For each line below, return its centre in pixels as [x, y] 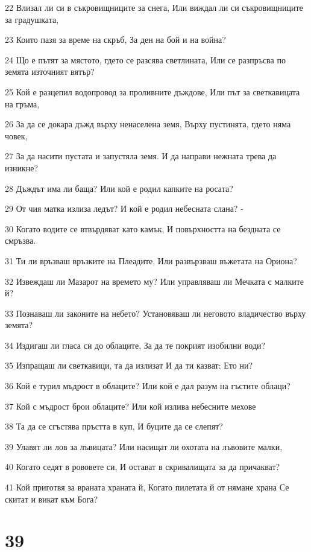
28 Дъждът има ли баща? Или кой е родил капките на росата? [119, 188]
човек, [16, 135]
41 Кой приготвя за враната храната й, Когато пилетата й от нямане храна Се [147, 487]
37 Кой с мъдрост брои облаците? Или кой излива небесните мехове [130, 406]
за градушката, [32, 19]
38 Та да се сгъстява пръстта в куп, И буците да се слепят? [114, 426]
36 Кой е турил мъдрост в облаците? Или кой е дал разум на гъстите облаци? [148, 386]
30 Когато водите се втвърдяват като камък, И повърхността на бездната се [143, 228]
